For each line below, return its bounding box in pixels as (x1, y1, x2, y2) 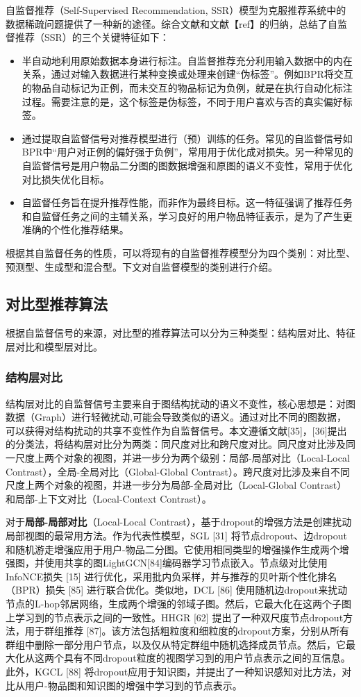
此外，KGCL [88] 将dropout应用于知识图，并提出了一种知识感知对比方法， (6, 664, 342, 678)
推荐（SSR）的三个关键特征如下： (15, 30, 169, 44)
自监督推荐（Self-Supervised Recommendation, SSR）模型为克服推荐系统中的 (6, 3, 346, 17)
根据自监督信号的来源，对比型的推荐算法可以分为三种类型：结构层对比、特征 (6, 326, 355, 340)
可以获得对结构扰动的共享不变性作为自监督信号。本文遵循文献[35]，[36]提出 (6, 423, 347, 437)
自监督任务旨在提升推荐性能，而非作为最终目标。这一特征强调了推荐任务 (22, 195, 353, 210)
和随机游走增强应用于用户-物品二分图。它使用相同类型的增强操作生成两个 (6, 541, 339, 556)
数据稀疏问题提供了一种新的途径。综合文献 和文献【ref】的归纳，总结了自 (6, 16, 337, 31)
